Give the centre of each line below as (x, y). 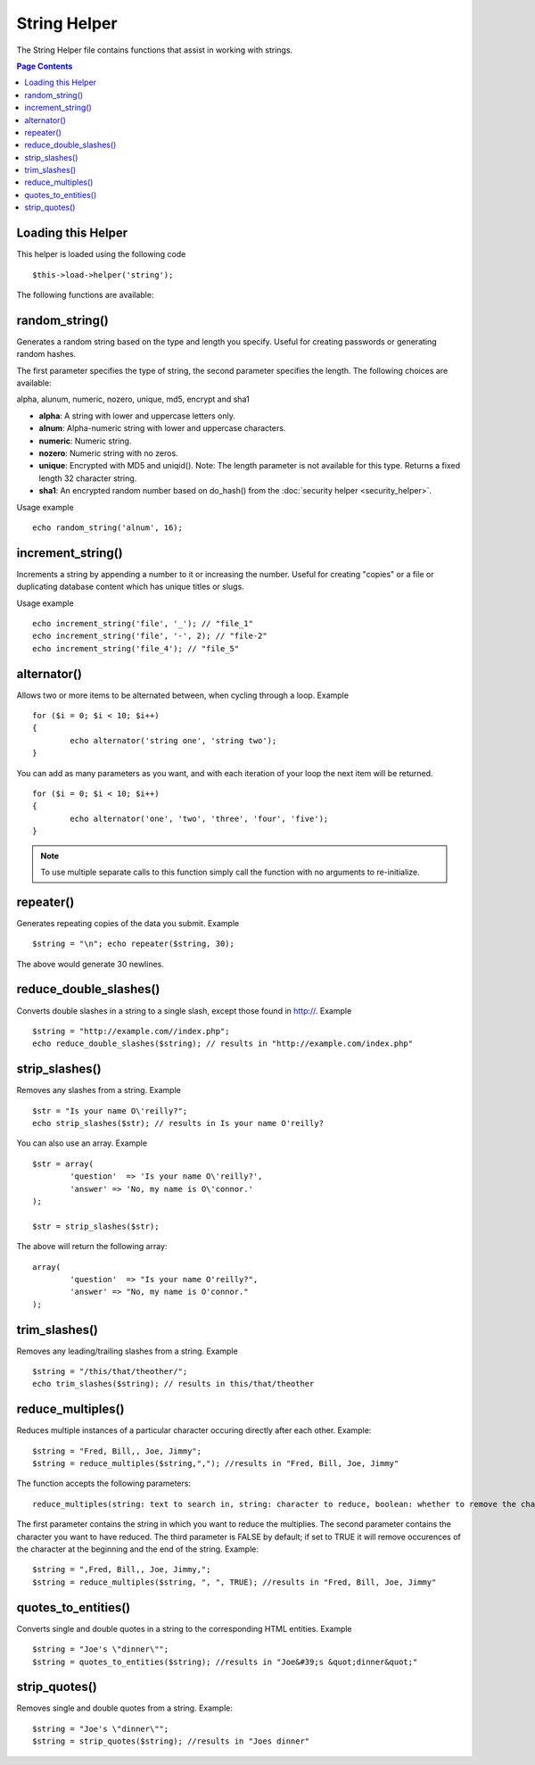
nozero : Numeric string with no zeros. (108, 453)
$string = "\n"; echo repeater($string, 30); (134, 944)
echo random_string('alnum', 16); (107, 527)
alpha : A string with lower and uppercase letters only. (137, 416)
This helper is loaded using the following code (101, 254)
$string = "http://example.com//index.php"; (132, 1031)
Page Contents (45, 66)
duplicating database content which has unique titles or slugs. (130, 587)
